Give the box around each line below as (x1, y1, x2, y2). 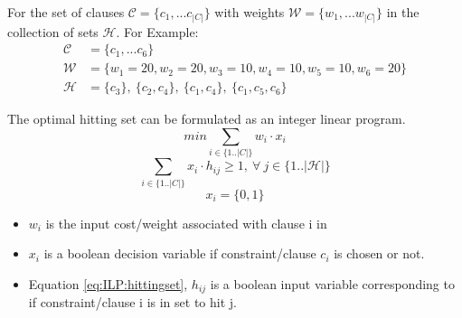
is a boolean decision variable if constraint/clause (43, 244, 316, 263)
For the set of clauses (7, 3, 125, 21)
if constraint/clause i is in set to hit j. (28, 293, 237, 312)
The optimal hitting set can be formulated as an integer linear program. (7, 109, 406, 128)
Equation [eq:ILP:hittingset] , (28, 274, 188, 293)
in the (386, 3, 420, 21)
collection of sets (7, 22, 99, 41)
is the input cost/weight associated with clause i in (45, 213, 327, 232)
